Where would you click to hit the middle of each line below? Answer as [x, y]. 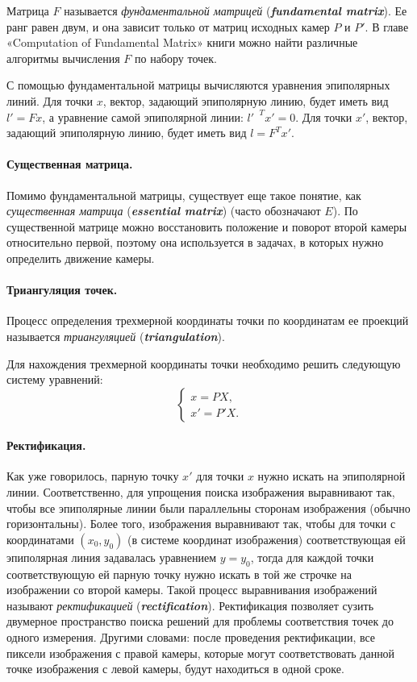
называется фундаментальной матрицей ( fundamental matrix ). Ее [236, 10]
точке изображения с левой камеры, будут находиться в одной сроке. [175, 669]
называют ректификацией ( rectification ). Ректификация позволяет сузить [190, 605]
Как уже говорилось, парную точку [93, 476]
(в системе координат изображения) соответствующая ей [267, 539]
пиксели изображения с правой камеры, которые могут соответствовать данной [201, 653]
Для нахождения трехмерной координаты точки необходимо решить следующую [204, 363]
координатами [40, 539]
